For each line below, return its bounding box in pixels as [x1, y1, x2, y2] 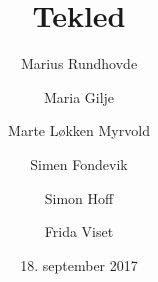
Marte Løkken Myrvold [8, 120, 150, 141]
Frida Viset [44, 221, 114, 242]
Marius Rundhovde [20, 53, 138, 74]
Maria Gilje [43, 86, 115, 107]
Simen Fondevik [30, 153, 128, 174]
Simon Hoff [44, 187, 114, 208]
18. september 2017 [20, 254, 138, 275]
